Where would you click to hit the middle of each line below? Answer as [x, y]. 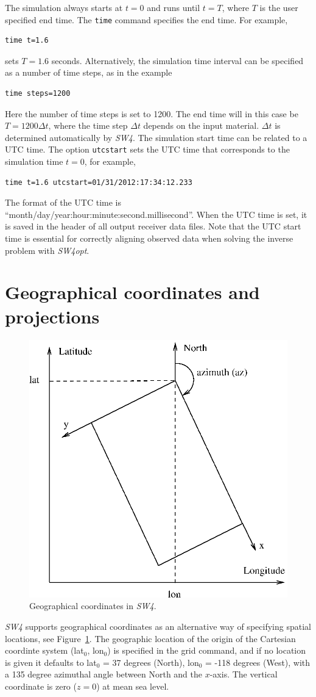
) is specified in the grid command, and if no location [207, 650]
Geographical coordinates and [132, 292]
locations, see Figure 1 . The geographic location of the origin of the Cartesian [150, 638]
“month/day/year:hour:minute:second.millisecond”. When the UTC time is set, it [156, 214]
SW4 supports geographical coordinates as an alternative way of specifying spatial [158, 627]
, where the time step [88, 125]
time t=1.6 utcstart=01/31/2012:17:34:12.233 [99, 182]
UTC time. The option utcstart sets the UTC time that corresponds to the [147, 149]
